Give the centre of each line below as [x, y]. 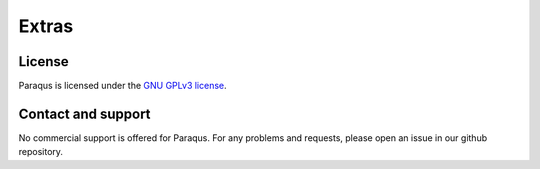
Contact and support [84, 113]
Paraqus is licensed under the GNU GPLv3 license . [122, 86]
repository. [41, 152]
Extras [46, 26]
